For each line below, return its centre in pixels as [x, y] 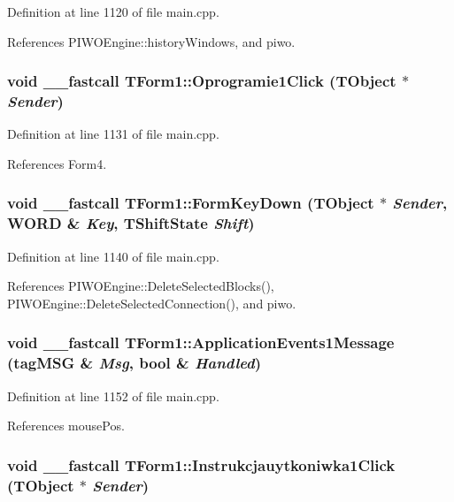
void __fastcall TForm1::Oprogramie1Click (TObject [202, 81]
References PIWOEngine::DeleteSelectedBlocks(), [141, 286]
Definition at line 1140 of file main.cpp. [113, 256]
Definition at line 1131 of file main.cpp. [113, 134]
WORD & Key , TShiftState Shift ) [131, 223]
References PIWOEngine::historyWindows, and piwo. [151, 41]
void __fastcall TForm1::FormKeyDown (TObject [191, 203]
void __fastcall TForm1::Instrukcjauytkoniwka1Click [201, 464]
